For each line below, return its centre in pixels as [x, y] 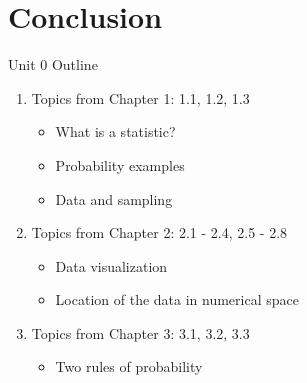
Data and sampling [114, 198]
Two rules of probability [129, 366]
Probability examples [120, 164]
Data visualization [111, 265]
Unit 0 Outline [53, 64]
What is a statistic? [115, 131]
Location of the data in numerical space [177, 299]
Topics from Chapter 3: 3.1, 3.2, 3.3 [140, 332]
